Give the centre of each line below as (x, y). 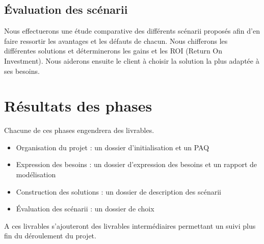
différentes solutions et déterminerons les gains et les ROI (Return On (113, 51)
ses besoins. (22, 71)
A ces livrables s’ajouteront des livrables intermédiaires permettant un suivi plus (130, 225)
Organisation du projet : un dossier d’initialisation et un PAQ (113, 147)
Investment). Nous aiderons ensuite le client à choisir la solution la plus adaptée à (132, 60)
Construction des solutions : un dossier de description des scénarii (118, 191)
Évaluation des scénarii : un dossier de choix (85, 209)
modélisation (36, 174)
